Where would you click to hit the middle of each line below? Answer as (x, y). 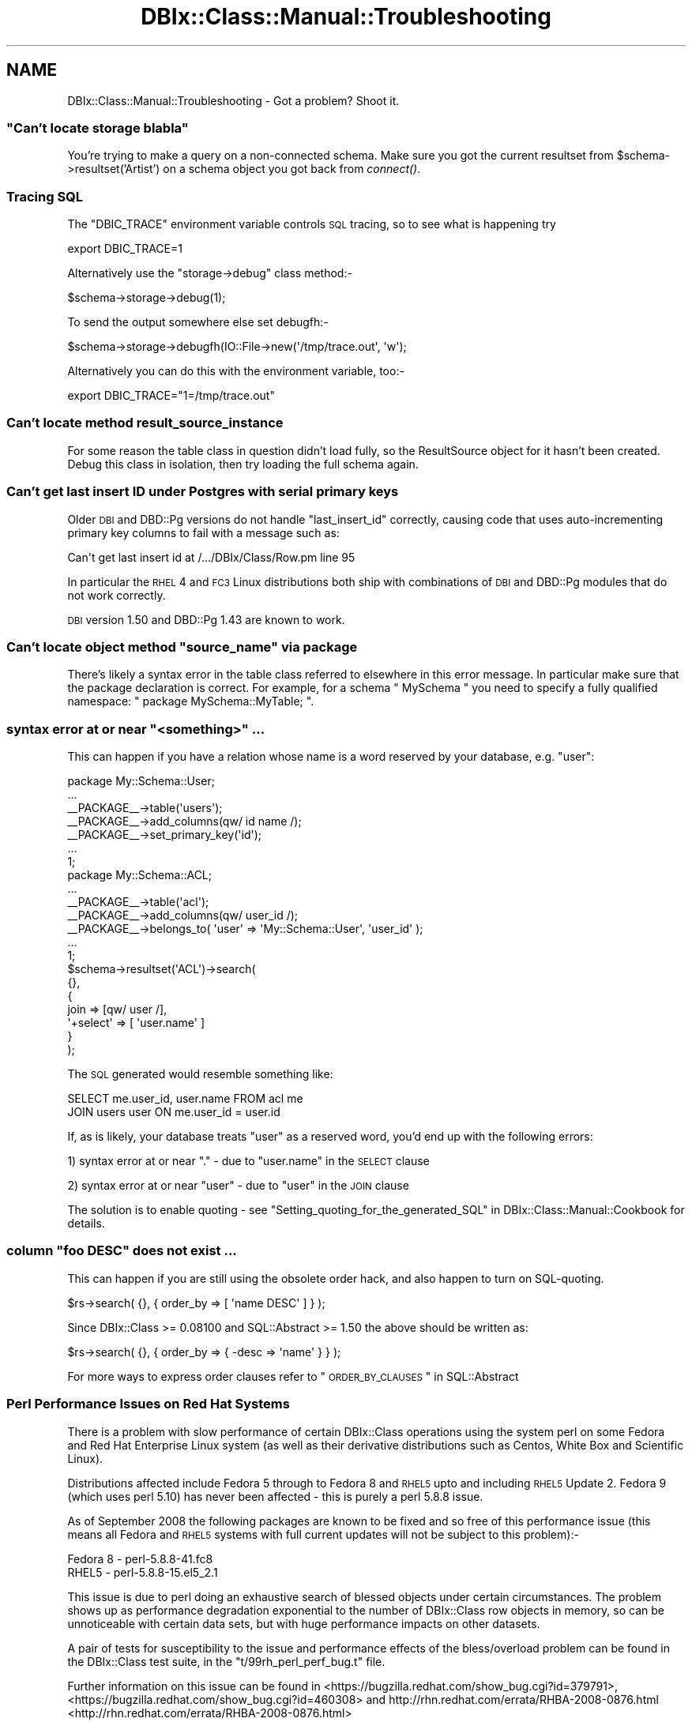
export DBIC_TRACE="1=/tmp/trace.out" (171, 396)
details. (86, 1224)
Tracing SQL (45, 196)
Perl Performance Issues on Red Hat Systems (148, 1404)
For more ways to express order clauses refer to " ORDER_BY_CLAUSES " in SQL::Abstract (293, 1376)
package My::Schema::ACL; (139, 875)
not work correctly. (117, 595)
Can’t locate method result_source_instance (145, 423)
